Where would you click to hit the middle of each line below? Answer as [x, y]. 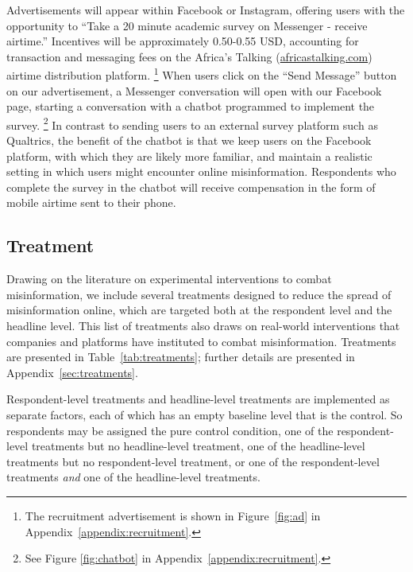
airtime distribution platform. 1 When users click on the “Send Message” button [202, 74]
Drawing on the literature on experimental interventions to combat [169, 279]
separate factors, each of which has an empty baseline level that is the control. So [205, 414]
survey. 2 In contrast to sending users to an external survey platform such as [192, 123]
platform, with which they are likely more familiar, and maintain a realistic [189, 156]
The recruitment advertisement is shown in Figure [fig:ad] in [173, 515]
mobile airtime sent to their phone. [91, 202]
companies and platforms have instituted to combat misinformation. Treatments [201, 341]
